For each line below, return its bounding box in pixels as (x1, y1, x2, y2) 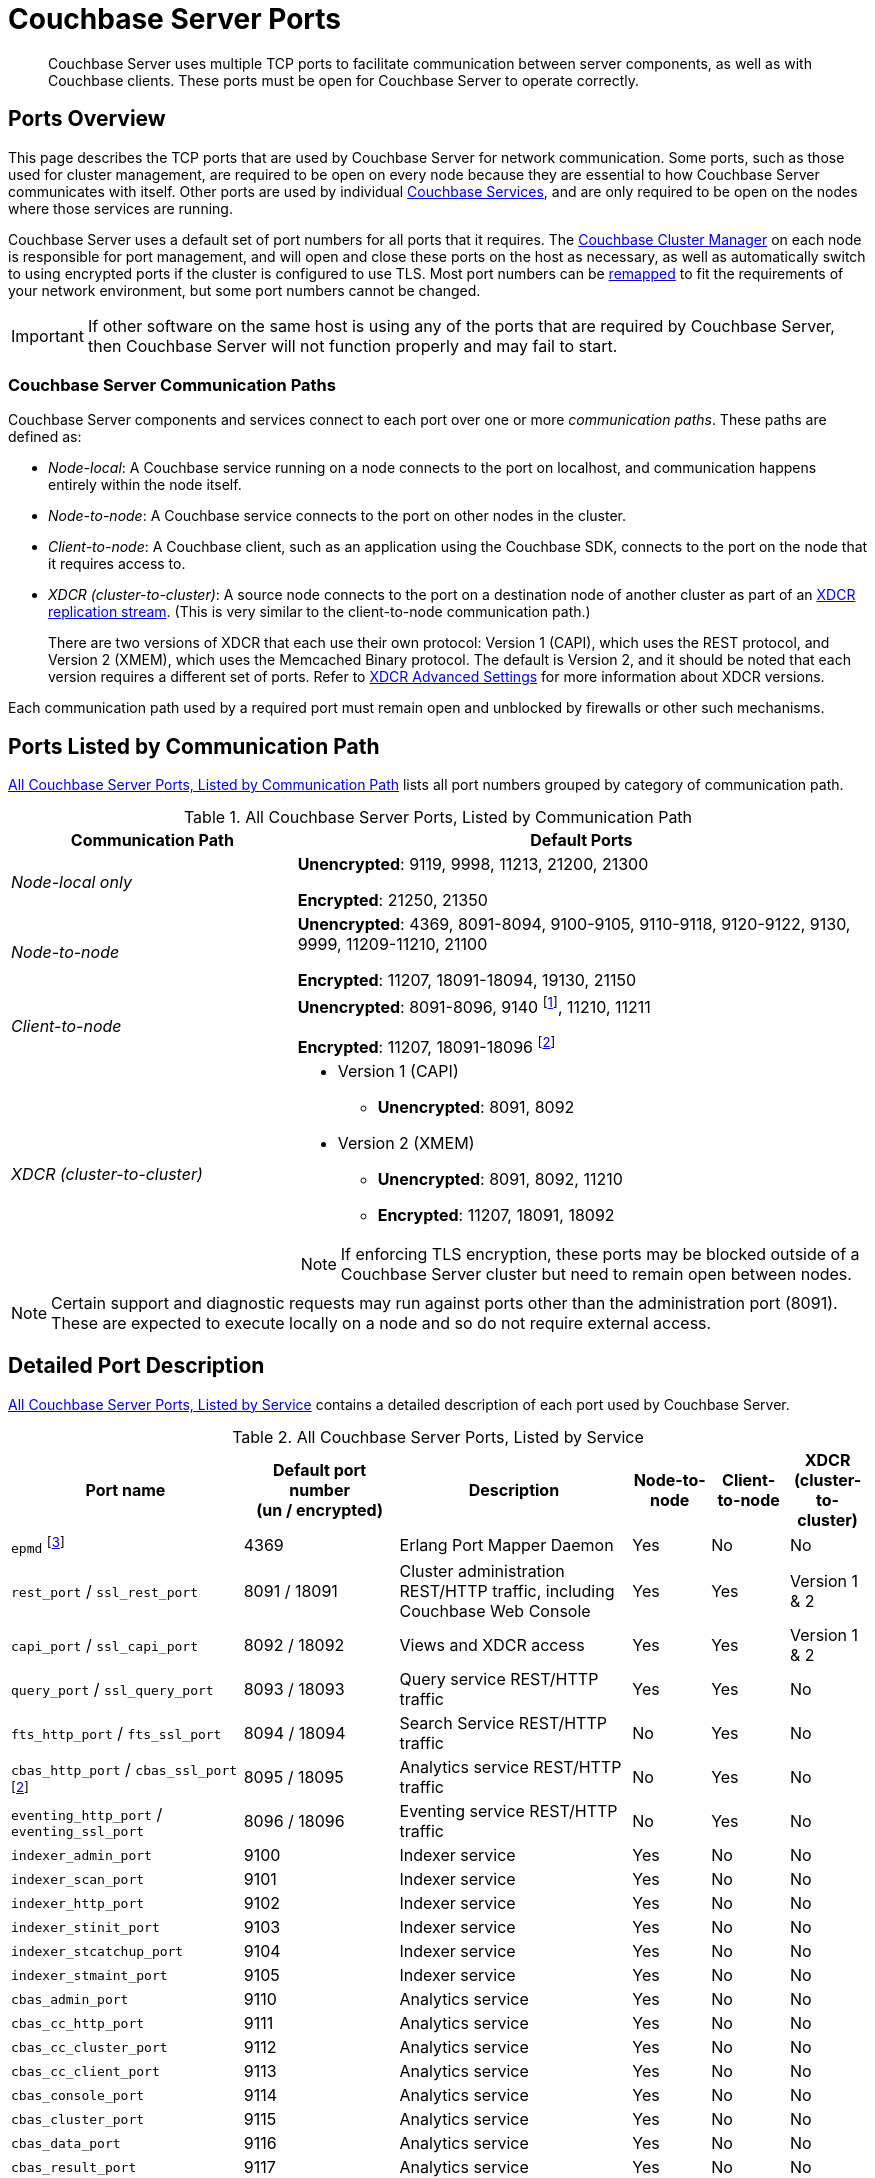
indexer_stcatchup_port (11, 1943, 184, 1959)
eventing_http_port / (11, 1803, 163, 1824)
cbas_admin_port (11, 1991, 129, 2007)
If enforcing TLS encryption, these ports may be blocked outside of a (340, 1243, 860, 1264)
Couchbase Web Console (399, 1601, 591, 1622)
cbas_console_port (11, 2087, 145, 2103)
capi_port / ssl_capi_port (11, 1635, 198, 1656)
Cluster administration (399, 1561, 565, 1582)
